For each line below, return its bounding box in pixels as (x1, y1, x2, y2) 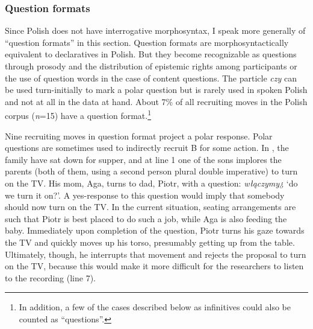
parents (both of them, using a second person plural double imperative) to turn (5, 165, 298, 177)
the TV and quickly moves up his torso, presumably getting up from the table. (5, 235, 295, 248)
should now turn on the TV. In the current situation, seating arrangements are (5, 200, 296, 213)
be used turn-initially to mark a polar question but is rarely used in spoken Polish (5, 83, 308, 96)
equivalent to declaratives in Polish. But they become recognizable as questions (5, 48, 297, 60)
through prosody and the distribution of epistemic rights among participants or (5, 60, 297, 72)
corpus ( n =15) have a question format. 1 (5, 107, 152, 122)
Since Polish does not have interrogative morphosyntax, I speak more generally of (5, 24, 306, 37)
